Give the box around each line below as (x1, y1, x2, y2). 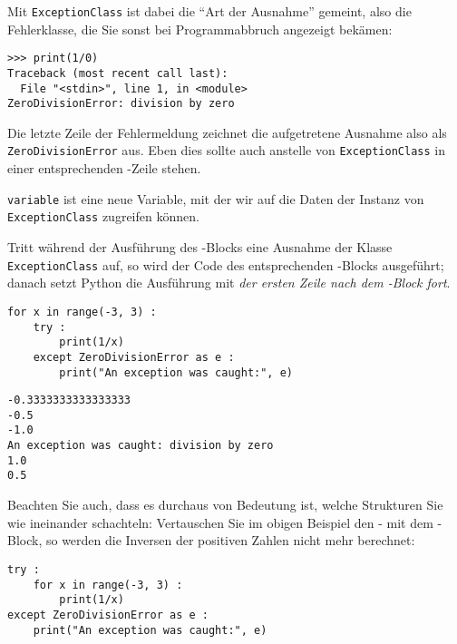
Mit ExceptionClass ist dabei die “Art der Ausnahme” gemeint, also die (7, 2, 412, 20)
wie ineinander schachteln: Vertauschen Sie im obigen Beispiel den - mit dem (7, 512, 433, 532)
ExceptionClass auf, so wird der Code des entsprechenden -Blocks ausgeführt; (7, 255, 444, 274)
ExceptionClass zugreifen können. (7, 207, 199, 226)
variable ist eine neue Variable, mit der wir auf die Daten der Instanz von (7, 189, 424, 208)
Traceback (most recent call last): (7, 66, 228, 80)
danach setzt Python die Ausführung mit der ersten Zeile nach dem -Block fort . (7, 273, 451, 292)
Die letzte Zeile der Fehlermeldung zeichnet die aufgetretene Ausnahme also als (7, 122, 447, 141)
